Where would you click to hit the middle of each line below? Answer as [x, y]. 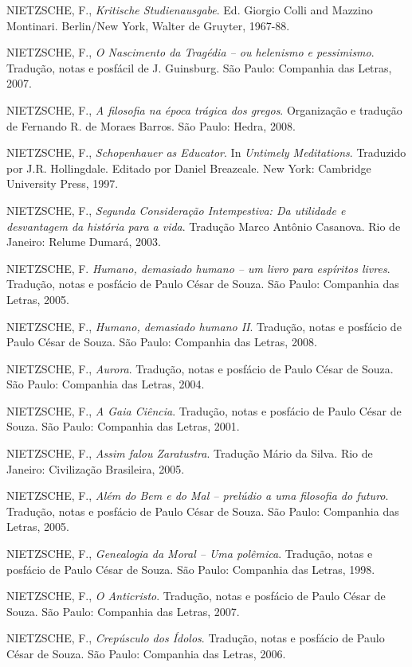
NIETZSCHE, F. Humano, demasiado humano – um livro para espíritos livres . [198, 268]
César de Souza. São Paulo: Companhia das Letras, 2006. [146, 653]
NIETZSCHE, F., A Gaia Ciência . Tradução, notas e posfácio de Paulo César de [204, 410]
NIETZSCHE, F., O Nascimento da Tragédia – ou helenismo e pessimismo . [190, 52]
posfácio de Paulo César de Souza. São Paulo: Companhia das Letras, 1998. [191, 569]
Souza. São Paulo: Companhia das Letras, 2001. [123, 426]
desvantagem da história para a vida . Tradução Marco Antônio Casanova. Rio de [204, 226]
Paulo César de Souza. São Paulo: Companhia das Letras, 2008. [162, 342]
